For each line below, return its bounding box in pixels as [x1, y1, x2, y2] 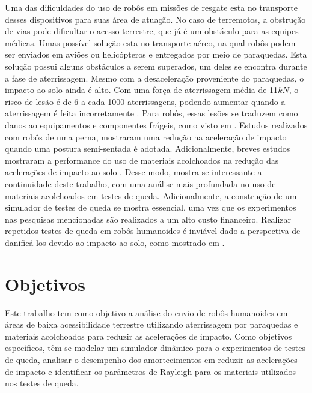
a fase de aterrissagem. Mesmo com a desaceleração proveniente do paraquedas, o [5, 71, 304, 84]
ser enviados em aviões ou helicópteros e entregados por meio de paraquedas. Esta [5, 48, 307, 61]
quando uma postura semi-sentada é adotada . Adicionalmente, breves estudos [5, 142, 290, 155]
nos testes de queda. [5, 377, 79, 389]
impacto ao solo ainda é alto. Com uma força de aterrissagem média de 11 [5, 83, 278, 96]
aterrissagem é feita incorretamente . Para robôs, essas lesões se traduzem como [5, 107, 298, 119]
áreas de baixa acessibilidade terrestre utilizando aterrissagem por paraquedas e [5, 318, 298, 331]
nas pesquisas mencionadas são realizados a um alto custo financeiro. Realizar [5, 212, 292, 225]
